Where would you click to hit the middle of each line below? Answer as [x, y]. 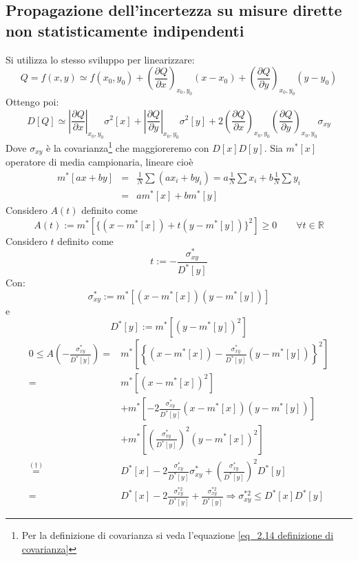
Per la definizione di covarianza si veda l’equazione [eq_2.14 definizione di [178, 535]
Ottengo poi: [32, 101]
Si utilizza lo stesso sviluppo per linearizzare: [100, 59]
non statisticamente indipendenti [125, 30]
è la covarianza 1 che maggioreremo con [128, 147]
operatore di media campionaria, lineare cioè [99, 162]
